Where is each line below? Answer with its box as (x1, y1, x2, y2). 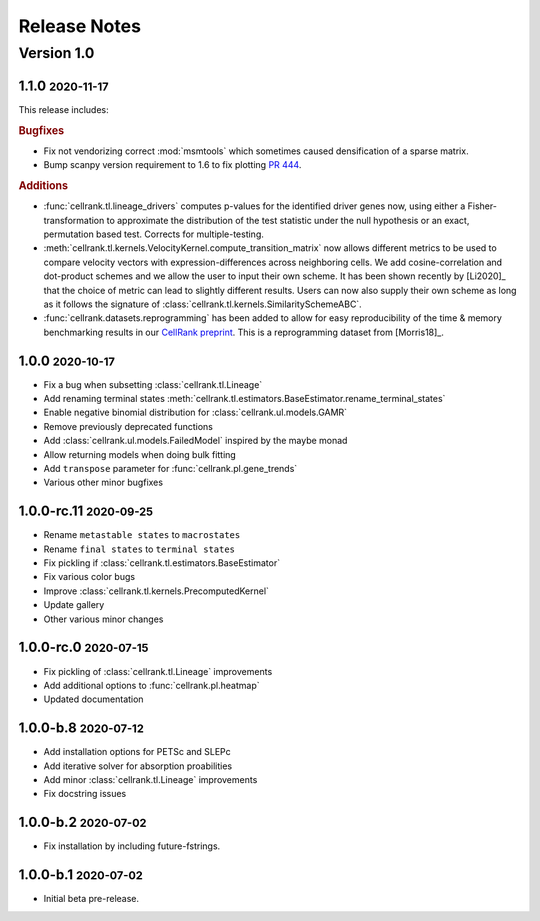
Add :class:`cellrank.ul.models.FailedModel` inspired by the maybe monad (43, 435, 348, 447)
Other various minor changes (43, 613, 164, 625)
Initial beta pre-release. (43, 893, 140, 905)
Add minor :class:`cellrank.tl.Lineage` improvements (43, 773, 258, 785)
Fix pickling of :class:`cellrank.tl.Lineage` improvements (43, 665, 273, 677)
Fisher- (467, 200, 497, 212)
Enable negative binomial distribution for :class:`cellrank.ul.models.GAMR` (43, 406, 348, 419)
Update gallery (43, 599, 105, 611)
